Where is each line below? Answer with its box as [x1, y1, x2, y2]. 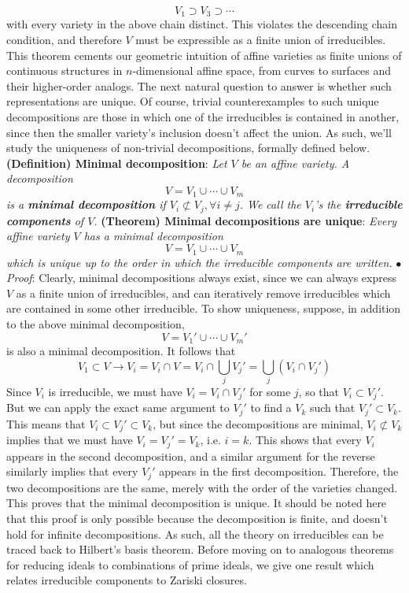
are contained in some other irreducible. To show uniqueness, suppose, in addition [6, 300, 401, 317]
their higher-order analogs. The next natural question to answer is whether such [6, 77, 392, 94]
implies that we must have [6, 432, 133, 448]
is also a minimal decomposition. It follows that [6, 342, 236, 358]
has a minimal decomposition [83, 228, 223, 244]
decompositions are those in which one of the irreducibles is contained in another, [6, 109, 400, 125]
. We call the [239, 196, 301, 213]
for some [249, 383, 291, 399]
